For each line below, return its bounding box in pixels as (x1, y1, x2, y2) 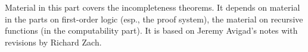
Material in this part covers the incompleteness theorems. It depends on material (5, 1, 300, 13)
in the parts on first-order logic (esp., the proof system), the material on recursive (5, 12, 303, 25)
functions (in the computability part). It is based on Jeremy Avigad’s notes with (5, 24, 298, 37)
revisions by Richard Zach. (5, 35, 102, 48)
